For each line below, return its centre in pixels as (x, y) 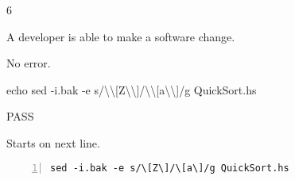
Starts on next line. (53, 142)
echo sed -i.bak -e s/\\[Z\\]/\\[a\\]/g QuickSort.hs (132, 89)
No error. (29, 63)
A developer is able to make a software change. (121, 36)
